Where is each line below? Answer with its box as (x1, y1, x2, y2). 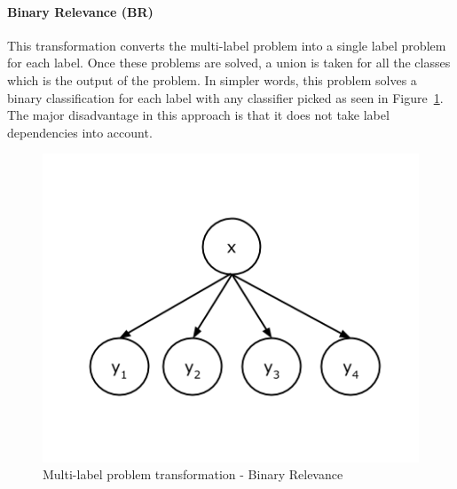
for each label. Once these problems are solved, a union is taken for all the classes (7, 53, 451, 72)
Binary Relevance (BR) (7, 2, 154, 20)
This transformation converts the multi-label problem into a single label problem (7, 35, 446, 54)
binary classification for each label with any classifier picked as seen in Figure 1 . (7, 88, 444, 106)
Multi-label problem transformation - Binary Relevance (43, 465, 343, 484)
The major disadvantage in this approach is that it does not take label (7, 106, 390, 124)
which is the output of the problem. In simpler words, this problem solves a (7, 70, 417, 89)
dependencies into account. (7, 122, 153, 141)
